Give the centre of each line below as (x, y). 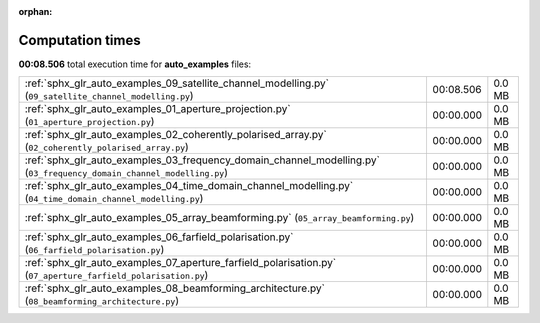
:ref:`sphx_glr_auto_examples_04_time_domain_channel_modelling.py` (189, 186)
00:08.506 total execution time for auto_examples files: (135, 64)
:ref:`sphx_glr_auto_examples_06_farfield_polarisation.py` (159, 237)
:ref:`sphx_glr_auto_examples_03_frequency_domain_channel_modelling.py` (202, 160)
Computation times (79, 40)
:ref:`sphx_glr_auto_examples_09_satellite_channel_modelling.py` (177, 83)
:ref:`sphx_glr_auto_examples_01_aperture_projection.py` (157, 109)
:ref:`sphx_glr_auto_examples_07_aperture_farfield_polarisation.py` (180, 263)
